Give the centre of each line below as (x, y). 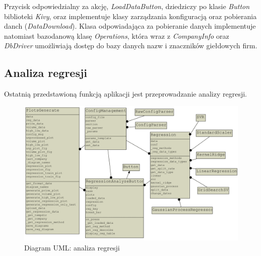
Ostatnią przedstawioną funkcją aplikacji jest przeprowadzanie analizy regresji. (125, 94)
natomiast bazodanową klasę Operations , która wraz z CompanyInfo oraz (117, 35)
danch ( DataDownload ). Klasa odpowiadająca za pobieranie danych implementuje (130, 26)
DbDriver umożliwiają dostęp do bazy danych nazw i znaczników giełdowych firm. (131, 46)
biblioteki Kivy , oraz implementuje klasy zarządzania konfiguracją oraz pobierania (130, 16)
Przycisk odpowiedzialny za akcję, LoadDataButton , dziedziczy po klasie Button (127, 6)
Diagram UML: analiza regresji (72, 247)
